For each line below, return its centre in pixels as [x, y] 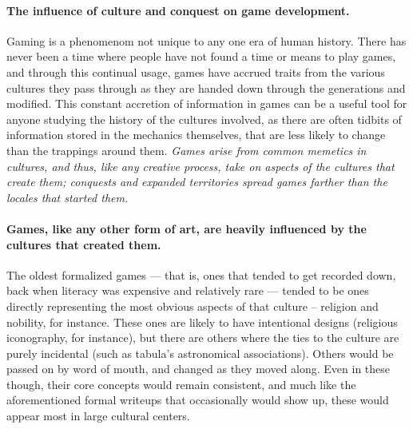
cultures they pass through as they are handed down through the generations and [206, 87]
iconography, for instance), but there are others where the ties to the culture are [203, 338]
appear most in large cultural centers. [98, 416]
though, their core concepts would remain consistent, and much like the [181, 384]
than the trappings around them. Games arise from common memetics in [187, 150]
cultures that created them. [84, 244]
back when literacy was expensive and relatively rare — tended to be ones [188, 290]
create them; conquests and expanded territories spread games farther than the [197, 182]
